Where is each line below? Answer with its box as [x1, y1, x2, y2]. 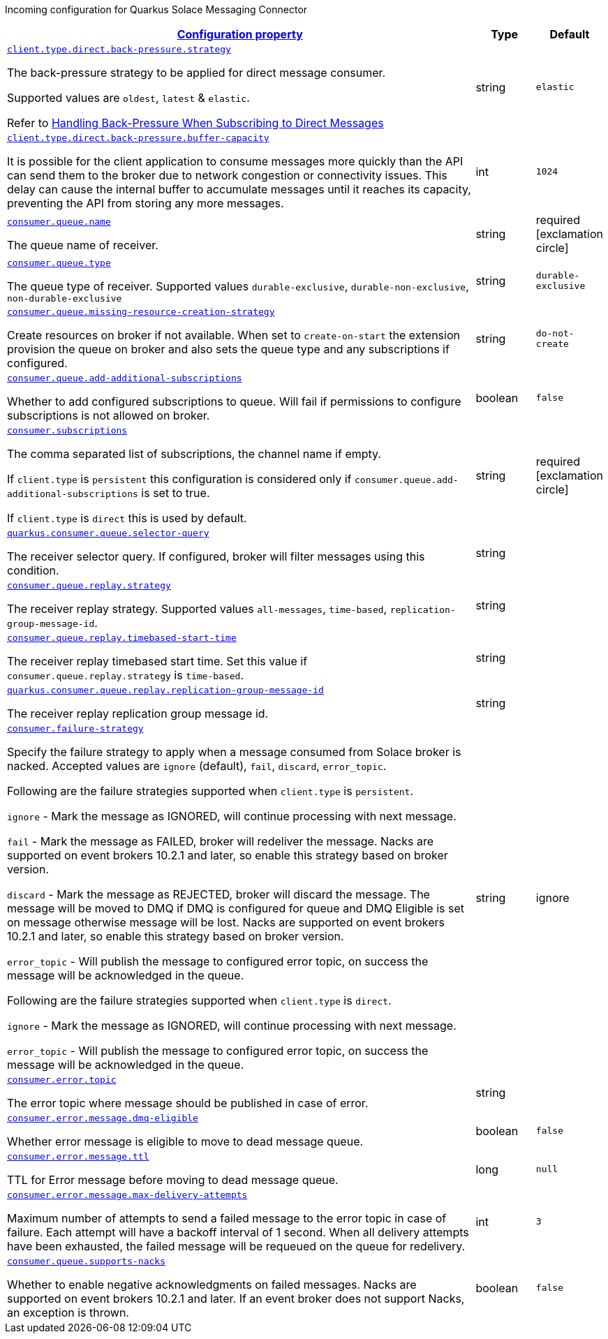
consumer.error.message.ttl [7, 1151, 149, 1162]
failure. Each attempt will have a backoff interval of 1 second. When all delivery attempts [7, 1225, 469, 1239]
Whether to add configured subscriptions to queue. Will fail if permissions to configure [7, 394, 461, 408]
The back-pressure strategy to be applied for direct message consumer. [7, 66, 386, 80]
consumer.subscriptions [7, 425, 128, 436]
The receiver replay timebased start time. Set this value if [7, 654, 308, 668]
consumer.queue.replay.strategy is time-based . [7, 668, 244, 682]
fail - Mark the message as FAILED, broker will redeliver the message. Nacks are [7, 834, 434, 848]
